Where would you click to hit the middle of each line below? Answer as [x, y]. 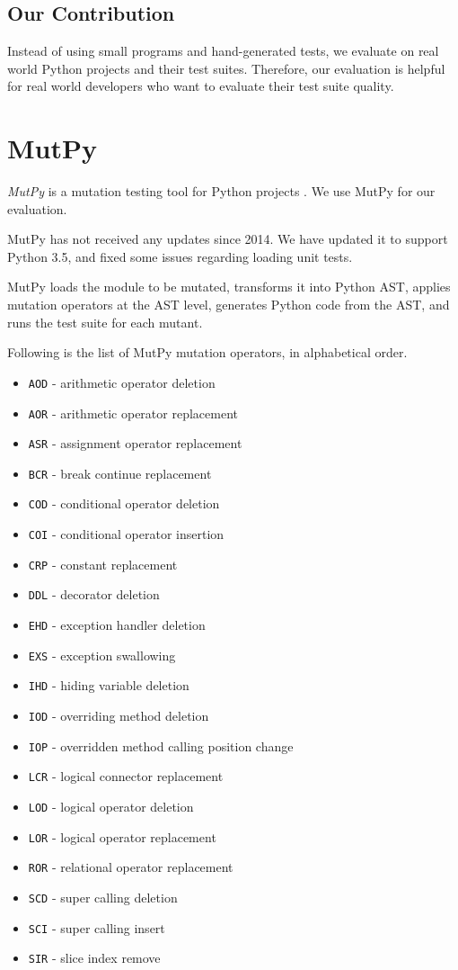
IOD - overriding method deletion [119, 716]
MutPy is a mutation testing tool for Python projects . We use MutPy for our [221, 191]
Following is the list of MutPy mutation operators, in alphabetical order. [207, 352]
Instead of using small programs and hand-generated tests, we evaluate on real [223, 51]
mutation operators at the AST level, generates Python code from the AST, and [229, 305]
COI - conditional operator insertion [126, 534]
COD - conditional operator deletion [124, 503]
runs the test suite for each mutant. [105, 322]
